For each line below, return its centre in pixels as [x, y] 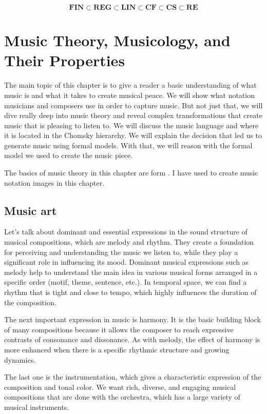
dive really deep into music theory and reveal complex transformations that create [133, 115]
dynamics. [20, 359]
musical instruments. [37, 407]
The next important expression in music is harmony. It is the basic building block [132, 319]
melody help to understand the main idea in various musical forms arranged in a [131, 272]
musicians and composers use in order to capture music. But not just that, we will [133, 105]
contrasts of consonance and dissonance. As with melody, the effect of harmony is [132, 339]
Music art [31, 210]
